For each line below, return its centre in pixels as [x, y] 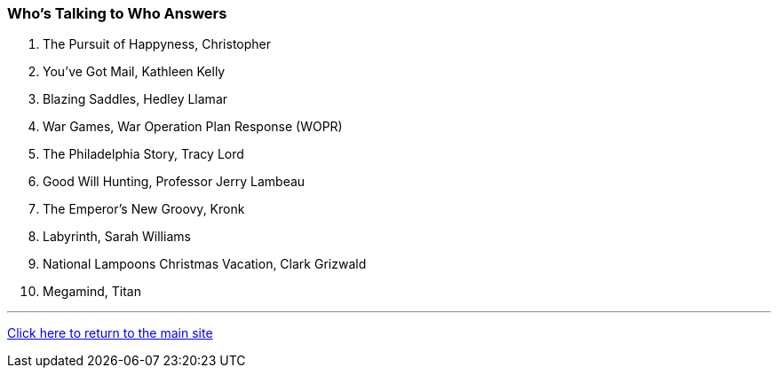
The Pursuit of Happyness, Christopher [157, 44]
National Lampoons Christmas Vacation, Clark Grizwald [205, 264]
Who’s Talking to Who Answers [117, 13]
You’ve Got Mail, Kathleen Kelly [134, 72]
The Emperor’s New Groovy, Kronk [144, 209]
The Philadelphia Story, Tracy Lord [143, 154]
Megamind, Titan [92, 292]
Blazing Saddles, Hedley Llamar [135, 99]
